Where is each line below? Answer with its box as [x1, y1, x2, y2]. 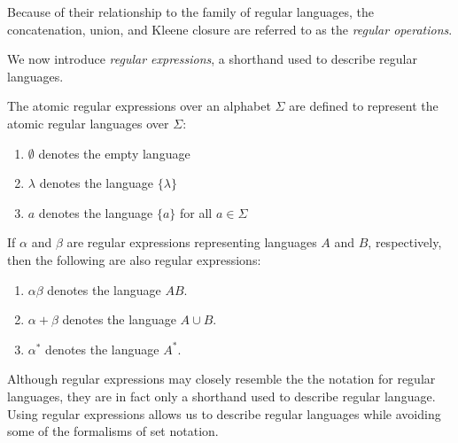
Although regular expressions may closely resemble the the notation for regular [7, 369, 436, 388]
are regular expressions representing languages [66, 233, 317, 252]
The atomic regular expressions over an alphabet [7, 97, 271, 115]
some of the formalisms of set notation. [7, 422, 219, 440]
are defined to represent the [289, 97, 439, 115]
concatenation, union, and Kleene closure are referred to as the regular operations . [7, 19, 453, 38]
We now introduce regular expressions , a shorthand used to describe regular [7, 50, 417, 68]
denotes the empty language [38, 144, 190, 162]
